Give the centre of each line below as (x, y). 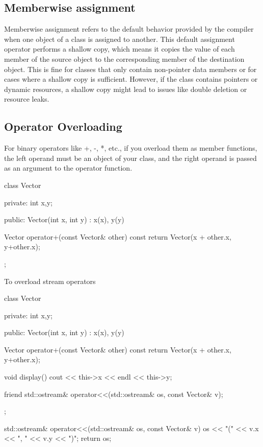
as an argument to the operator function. (68, 168)
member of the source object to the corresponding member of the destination (124, 58)
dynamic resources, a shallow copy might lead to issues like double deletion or (126, 89)
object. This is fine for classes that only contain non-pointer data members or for (130, 69)
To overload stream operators (50, 281)
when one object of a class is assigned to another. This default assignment (120, 39)
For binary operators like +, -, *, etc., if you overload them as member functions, (131, 148)
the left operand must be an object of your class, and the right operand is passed (130, 158)
